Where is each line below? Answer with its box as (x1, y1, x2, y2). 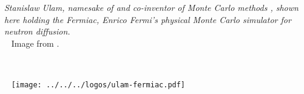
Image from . (11, 36, 59, 49)
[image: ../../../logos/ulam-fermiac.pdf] (11, 80, 186, 89)
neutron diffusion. (4, 25, 70, 38)
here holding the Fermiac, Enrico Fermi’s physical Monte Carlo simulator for (4, 13, 291, 25)
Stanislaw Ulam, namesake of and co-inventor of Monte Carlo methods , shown (4, 1, 299, 13)
